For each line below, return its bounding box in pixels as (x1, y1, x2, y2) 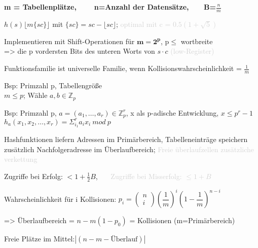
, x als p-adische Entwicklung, (126, 107, 219, 118)
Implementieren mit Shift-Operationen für (4, 36, 135, 46)
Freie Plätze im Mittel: (4, 233, 75, 244)
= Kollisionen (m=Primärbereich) (129, 215, 235, 226)
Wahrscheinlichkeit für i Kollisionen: (4, 193, 117, 204)
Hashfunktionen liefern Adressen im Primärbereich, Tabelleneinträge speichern (4, 133, 248, 144)
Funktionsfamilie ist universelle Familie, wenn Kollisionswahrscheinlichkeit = (4, 63, 242, 74)
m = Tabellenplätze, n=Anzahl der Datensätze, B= (4, 2, 216, 12)
